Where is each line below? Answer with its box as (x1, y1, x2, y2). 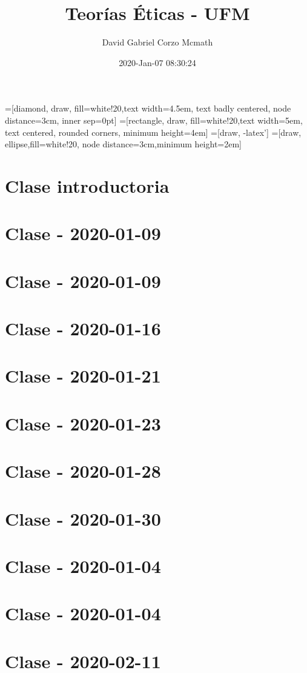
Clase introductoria (5, 173, 170, 198)
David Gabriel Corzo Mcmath (102, 36, 213, 49)
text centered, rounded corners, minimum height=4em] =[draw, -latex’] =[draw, (5, 126, 302, 138)
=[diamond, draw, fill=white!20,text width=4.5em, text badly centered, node (5, 102, 291, 115)
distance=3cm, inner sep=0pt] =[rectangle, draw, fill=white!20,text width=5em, (5, 113, 303, 126)
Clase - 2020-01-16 (5, 316, 161, 340)
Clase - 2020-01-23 (5, 410, 161, 435)
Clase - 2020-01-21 (5, 363, 161, 388)
